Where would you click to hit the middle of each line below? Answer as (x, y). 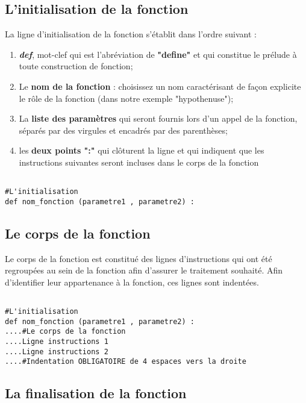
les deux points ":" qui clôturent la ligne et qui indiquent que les (142, 150)
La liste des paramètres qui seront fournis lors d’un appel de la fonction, (158, 118)
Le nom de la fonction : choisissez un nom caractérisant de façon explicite (160, 86)
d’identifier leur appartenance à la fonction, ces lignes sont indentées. (132, 282)
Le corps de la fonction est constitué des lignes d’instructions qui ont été (139, 258)
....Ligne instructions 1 (57, 342)
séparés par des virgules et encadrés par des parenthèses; (123, 130)
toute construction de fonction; (76, 66)
